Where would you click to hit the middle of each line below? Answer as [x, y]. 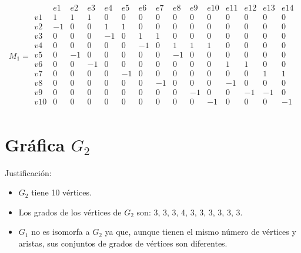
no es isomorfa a [61, 232]
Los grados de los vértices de [70, 212]
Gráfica [35, 144]
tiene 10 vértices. [61, 192]
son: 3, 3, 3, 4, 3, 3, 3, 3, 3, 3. [190, 212]
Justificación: [28, 172]
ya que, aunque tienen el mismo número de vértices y [200, 232]
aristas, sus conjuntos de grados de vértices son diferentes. [123, 243]
